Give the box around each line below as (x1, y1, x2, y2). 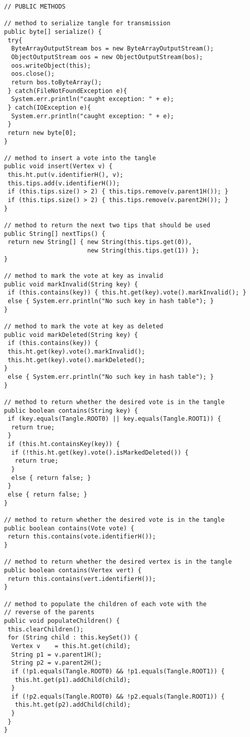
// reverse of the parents (4, 609, 94, 616)
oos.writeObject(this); (11, 62, 91, 69)
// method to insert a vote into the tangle (4, 154, 156, 162)
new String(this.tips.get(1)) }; (87, 247, 199, 255)
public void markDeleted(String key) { (4, 331, 138, 338)
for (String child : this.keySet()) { (8, 634, 138, 642)
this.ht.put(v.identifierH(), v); (8, 171, 124, 179)
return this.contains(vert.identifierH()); (8, 575, 156, 582)
